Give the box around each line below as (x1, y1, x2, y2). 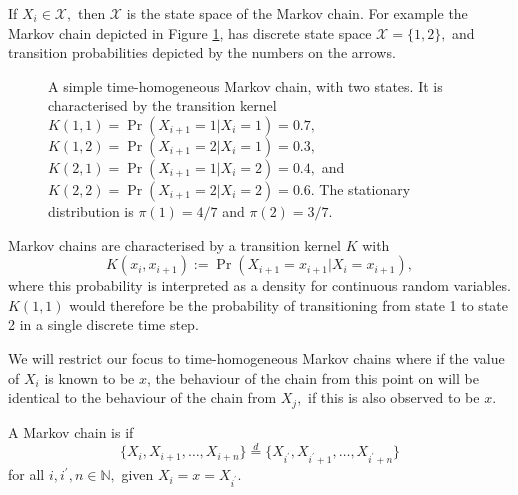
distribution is (48, 200, 134, 221)
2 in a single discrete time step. (8, 314, 199, 335)
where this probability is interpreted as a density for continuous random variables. (8, 275, 511, 296)
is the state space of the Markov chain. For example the (126, 3, 468, 23)
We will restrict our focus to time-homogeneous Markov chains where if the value (8, 347, 505, 368)
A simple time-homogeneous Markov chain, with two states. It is (48, 75, 443, 96)
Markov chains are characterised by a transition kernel (8, 234, 341, 255)
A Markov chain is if (8, 421, 134, 442)
